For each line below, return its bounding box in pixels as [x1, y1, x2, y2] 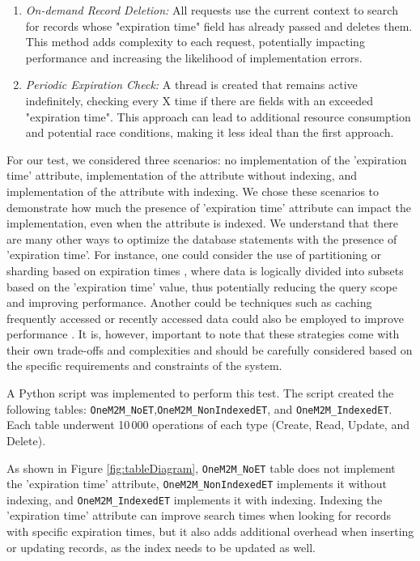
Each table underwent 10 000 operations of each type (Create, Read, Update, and [6, 416, 409, 433]
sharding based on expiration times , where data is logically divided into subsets [6, 261, 404, 278]
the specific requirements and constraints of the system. [6, 357, 282, 374]
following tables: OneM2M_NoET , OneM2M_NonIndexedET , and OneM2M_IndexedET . [6, 400, 392, 417]
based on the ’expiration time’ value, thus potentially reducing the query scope [6, 278, 397, 295]
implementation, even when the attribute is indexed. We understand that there [6, 215, 399, 232]
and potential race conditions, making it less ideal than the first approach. [25, 124, 394, 141]
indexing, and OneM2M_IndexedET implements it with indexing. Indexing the [6, 491, 383, 508]
